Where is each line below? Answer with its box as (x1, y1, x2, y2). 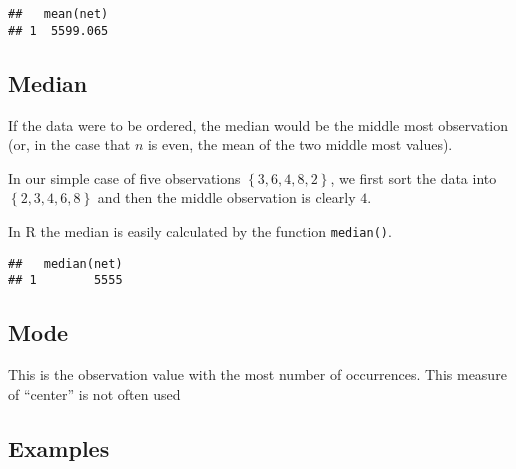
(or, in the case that (8, 134, 131, 155)
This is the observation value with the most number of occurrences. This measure (8, 364, 507, 385)
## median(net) (8, 256, 123, 271)
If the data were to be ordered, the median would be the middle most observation (8, 114, 509, 135)
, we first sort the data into (330, 167, 497, 188)
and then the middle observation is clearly (97, 187, 356, 208)
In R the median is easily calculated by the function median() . (8, 220, 392, 241)
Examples (8, 432, 110, 463)
